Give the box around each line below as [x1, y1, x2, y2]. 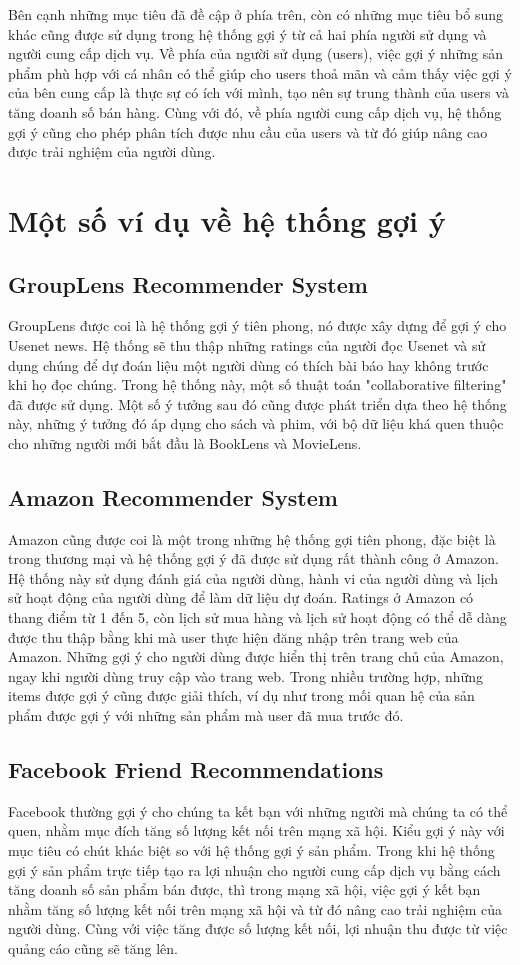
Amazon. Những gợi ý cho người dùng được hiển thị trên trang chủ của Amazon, [8, 646, 504, 667]
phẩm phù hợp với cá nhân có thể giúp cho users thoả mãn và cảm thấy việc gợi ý [8, 62, 512, 83]
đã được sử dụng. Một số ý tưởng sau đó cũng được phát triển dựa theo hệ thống [8, 393, 507, 414]
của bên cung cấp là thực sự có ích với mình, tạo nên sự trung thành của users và [8, 82, 509, 103]
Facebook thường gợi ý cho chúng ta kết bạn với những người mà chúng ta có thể [8, 800, 508, 821]
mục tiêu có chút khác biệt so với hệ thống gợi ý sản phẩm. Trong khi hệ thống [8, 840, 495, 861]
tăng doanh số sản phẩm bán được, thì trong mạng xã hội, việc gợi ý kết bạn [8, 879, 481, 900]
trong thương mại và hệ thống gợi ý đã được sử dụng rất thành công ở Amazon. [8, 548, 499, 569]
